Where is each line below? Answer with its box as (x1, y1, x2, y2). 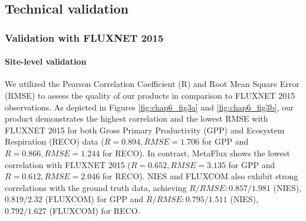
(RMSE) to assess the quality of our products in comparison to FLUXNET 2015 (5, 89, 295, 102)
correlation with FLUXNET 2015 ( (5, 158, 131, 170)
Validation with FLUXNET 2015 (5, 30, 164, 45)
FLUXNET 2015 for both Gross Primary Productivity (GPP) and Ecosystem (5, 123, 285, 136)
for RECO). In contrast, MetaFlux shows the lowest (102, 146, 290, 159)
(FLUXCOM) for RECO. (49, 204, 140, 216)
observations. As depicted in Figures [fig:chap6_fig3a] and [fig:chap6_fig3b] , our (5, 101, 294, 113)
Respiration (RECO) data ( (5, 135, 104, 148)
